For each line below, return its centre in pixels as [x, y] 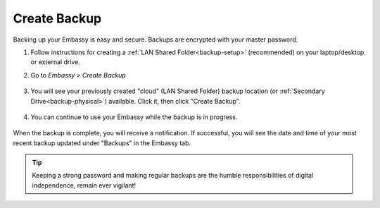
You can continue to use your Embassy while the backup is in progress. [134, 117]
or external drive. [56, 62]
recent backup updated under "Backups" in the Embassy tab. [102, 143]
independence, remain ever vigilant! [84, 185]
